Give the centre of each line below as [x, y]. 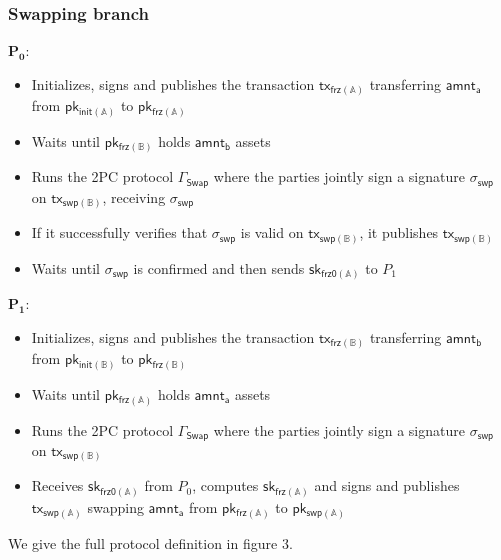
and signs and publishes [387, 485]
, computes [225, 485]
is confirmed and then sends [219, 267]
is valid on [272, 232]
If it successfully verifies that [119, 232]
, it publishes [399, 232]
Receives [57, 485]
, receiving [134, 196]
